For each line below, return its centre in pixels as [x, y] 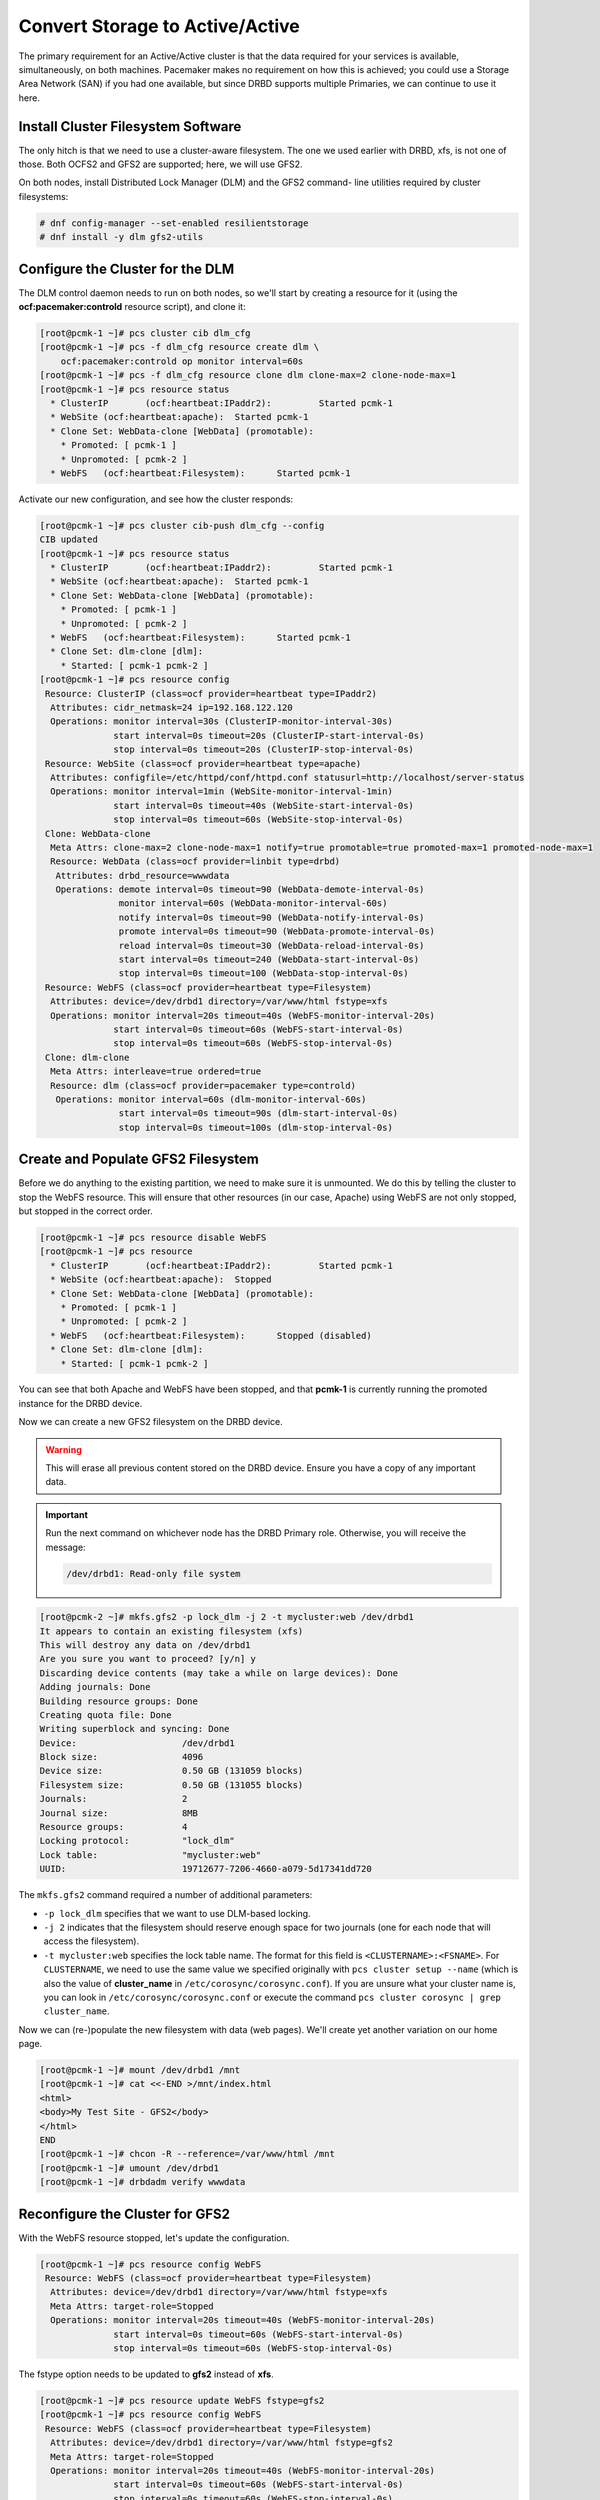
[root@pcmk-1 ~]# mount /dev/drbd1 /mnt [139, 2070]
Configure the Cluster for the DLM [126, 268]
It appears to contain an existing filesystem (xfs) [171, 1631]
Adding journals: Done [95, 1687]
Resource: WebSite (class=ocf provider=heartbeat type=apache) [203, 763]
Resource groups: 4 [113, 1827]
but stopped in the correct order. [86, 1211]
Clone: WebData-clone [98, 833]
